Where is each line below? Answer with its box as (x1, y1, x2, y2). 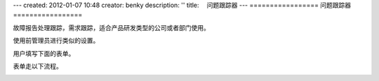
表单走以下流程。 (13, 61, 62, 70)
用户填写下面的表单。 (13, 49, 75, 57)
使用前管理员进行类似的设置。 (13, 36, 100, 45)
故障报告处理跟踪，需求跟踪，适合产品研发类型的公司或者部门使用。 (13, 23, 210, 31)
